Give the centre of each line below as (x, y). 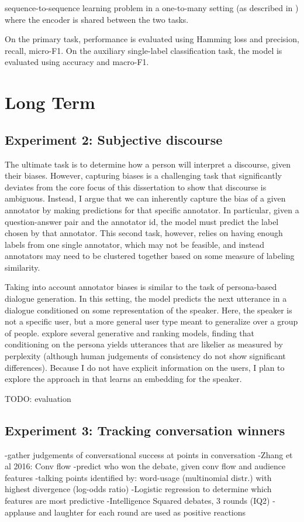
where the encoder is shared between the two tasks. (97, 19)
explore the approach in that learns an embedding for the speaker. (123, 379)
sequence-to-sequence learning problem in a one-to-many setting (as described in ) (152, 8)
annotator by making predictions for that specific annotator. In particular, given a (152, 209)
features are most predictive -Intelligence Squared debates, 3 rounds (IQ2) (137, 500)
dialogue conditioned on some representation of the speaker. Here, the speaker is (148, 310)
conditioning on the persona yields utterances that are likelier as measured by (144, 344)
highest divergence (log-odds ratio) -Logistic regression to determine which (138, 489)
